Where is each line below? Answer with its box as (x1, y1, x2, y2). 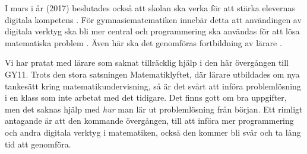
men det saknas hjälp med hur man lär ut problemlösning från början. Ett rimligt (5, 102, 303, 115)
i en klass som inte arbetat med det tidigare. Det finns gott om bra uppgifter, (5, 91, 287, 104)
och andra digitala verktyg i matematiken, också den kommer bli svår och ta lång (5, 126, 301, 138)
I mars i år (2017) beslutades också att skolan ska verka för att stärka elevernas (5, 2, 295, 14)
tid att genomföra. (5, 137, 71, 150)
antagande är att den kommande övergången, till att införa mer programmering (5, 114, 294, 127)
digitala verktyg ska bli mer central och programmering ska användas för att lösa (5, 25, 300, 37)
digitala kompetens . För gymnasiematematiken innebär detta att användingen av (5, 13, 302, 25)
